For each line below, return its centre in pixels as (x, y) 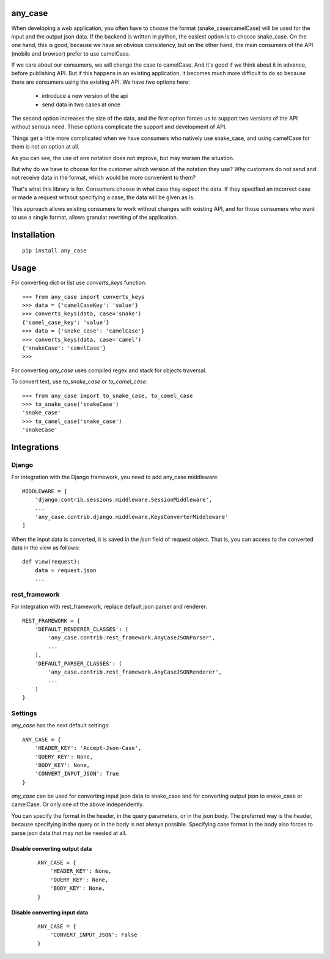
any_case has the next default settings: (61, 726)
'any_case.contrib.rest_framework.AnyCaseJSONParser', (132, 638)
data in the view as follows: (46, 548)
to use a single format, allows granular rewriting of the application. (95, 217)
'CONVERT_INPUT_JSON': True (77, 774)
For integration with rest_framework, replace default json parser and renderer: (109, 607)
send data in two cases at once (81, 105)
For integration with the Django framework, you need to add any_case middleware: (115, 477)
